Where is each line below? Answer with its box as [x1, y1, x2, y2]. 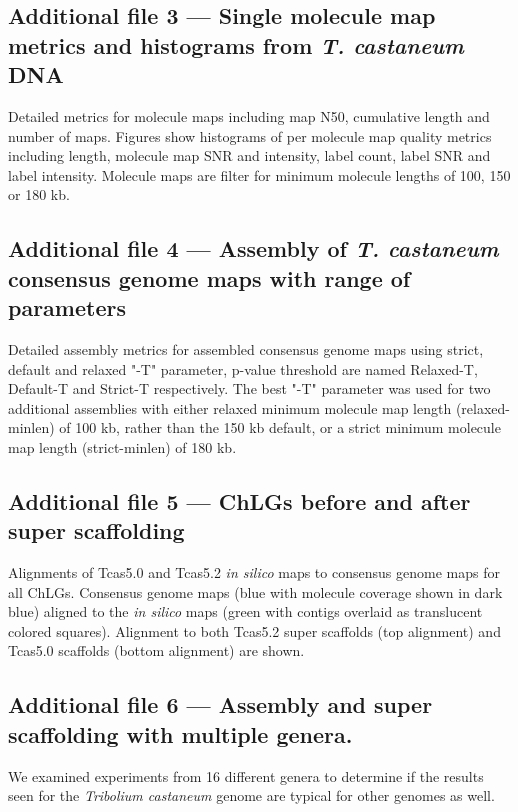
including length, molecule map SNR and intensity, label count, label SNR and [8, 145, 491, 166]
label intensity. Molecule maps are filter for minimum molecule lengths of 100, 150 [8, 164, 511, 185]
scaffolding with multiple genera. [8, 718, 353, 749]
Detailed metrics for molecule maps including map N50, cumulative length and [8, 105, 490, 126]
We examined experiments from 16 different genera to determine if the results [8, 765, 484, 786]
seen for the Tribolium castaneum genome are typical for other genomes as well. [8, 785, 495, 806]
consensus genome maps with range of [8, 262, 411, 293]
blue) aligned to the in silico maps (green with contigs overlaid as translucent [8, 601, 483, 622]
